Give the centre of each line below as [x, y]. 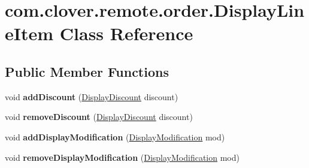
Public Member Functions [87, 71]
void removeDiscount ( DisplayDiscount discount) [99, 117]
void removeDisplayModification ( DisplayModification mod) [122, 157]
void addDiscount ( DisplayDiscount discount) [92, 96]
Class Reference [126, 33]
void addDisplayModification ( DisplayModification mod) [115, 136]
